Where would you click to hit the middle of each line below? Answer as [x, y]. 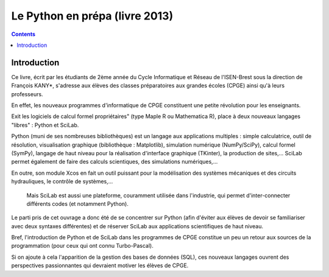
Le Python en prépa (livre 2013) [92, 16]
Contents [23, 34]
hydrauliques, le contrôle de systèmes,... [62, 181]
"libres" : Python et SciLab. [45, 125]
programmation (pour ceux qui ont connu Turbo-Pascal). [82, 246]
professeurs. [27, 94]
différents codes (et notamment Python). [78, 203]
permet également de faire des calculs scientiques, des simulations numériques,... [115, 162]
